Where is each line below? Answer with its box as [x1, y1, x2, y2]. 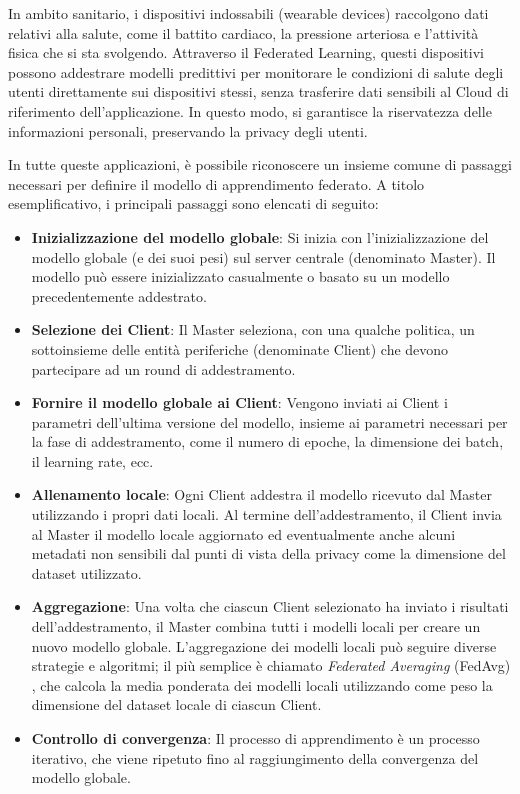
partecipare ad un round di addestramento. [31, 358, 296, 379]
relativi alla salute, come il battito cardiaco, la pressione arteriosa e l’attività [8, 22, 479, 43]
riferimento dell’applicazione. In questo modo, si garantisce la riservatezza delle [8, 100, 492, 121]
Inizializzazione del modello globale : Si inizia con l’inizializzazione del [31, 226, 489, 247]
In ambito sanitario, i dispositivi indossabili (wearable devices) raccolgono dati [8, 3, 489, 23]
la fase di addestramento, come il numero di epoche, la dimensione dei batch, [31, 431, 504, 452]
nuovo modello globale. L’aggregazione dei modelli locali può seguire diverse [31, 635, 497, 656]
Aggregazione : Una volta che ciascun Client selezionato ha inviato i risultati [31, 596, 509, 617]
